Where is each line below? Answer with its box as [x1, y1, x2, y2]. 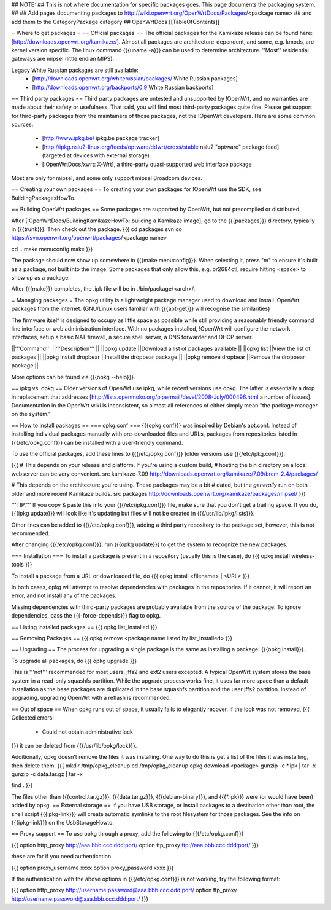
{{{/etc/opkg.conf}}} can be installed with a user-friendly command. [11, 439, 183, 446]
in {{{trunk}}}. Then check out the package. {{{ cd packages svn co [11, 225, 182, 233]
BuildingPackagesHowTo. [11, 194, 76, 202]
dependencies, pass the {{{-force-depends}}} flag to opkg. [11, 612, 161, 619]
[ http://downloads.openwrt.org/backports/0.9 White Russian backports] [32, 84, 214, 91]
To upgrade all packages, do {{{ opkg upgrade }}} [11, 657, 137, 664]
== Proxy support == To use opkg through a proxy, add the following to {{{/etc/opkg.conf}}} [11, 830, 244, 837]
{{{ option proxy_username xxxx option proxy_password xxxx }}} [11, 864, 174, 871]
